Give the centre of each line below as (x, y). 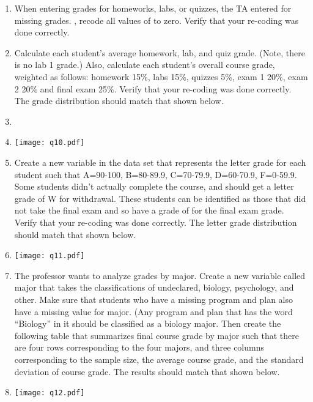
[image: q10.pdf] (50, 143)
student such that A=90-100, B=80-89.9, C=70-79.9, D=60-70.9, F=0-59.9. (156, 174)
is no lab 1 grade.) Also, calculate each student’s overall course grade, (145, 65)
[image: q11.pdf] (50, 256)
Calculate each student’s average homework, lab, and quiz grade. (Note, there (160, 52)
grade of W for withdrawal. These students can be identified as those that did (160, 198)
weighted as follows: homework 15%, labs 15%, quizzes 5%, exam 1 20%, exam (161, 76)
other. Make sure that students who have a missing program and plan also (154, 299)
